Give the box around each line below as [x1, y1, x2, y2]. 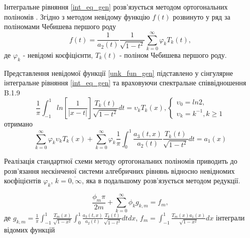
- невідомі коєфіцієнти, [23, 49, 93, 60]
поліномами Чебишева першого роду [4, 21, 116, 32]
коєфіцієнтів [4, 175, 41, 186]
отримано [4, 118, 33, 129]
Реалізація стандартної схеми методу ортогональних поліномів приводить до [4, 155, 237, 166]
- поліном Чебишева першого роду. [119, 49, 227, 60]
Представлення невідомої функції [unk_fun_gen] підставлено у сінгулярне [4, 67, 233, 78]
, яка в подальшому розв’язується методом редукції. [82, 175, 240, 186]
